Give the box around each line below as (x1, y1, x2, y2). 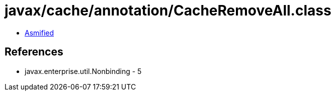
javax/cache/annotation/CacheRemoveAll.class (5, 2, 331, 19)
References (5, 45, 63, 58)
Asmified (25, 28, 54, 37)
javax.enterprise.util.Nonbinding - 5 (25, 66, 142, 75)
